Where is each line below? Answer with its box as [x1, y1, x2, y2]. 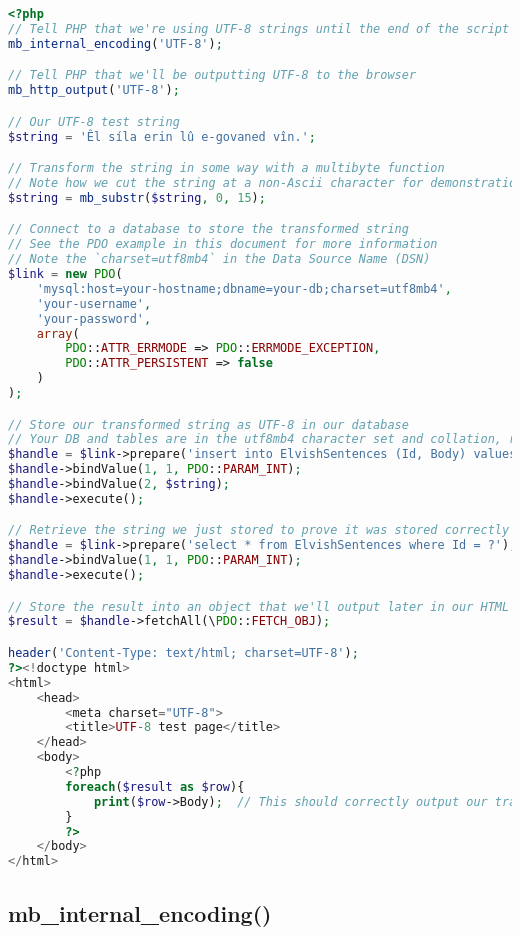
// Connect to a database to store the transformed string [8, 222, 409, 237]
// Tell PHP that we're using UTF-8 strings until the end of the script [8, 21, 510, 36]
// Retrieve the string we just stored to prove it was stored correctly [8, 523, 510, 538]
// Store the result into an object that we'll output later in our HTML [8, 599, 510, 614]
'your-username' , [36, 296, 152, 311]
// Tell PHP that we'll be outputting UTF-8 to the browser [8, 68, 417, 83]
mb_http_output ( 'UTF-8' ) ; [8, 83, 180, 98]
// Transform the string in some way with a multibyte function [8, 161, 445, 176]
